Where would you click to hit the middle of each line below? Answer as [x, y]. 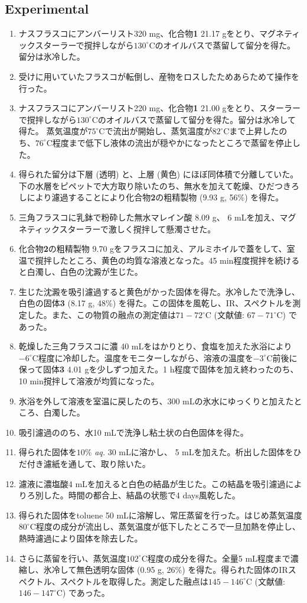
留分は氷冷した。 [52, 56]
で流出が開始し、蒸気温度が [159, 131]
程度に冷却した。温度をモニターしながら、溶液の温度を [146, 357]
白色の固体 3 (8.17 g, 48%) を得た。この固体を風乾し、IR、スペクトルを [156, 303]
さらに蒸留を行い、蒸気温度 [72, 558]
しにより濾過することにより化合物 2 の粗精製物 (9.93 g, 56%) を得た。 [151, 197]
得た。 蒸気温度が [53, 131]
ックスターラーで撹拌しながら [76, 45]
